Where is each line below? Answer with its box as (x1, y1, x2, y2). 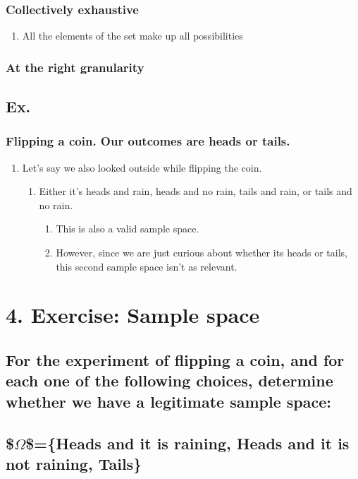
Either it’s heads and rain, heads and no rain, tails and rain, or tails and (39, 184, 352, 199)
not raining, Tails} (6, 452, 142, 474)
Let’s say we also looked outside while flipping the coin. (22, 160, 262, 175)
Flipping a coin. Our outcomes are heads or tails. (6, 132, 290, 150)
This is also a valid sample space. (56, 221, 199, 236)
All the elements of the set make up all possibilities (22, 28, 243, 43)
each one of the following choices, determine (6, 369, 333, 391)
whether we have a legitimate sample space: (6, 390, 331, 412)
